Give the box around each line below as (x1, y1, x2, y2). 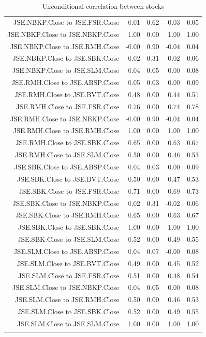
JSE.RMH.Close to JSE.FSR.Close (16, 101, 119, 111)
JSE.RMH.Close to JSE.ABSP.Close (12, 77, 119, 87)
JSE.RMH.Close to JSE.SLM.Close (15, 150, 119, 160)
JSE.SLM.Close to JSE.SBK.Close (17, 306, 119, 317)
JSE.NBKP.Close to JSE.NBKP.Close (7, 29, 119, 39)
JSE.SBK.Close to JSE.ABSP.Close (14, 161, 119, 171)
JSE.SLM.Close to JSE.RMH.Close (15, 294, 119, 304)
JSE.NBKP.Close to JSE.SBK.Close (13, 53, 119, 63)
